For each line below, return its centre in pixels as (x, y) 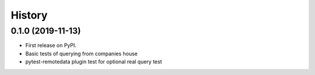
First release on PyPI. (51, 45)
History (29, 15)
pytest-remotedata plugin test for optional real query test (94, 62)
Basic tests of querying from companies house (82, 53)
